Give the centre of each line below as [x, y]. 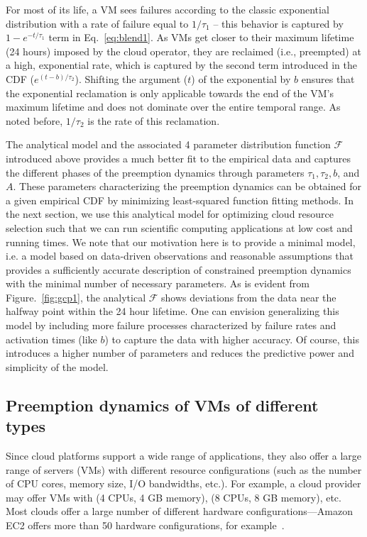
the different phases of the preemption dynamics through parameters [155, 172]
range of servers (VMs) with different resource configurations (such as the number [184, 469]
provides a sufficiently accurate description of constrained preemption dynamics [179, 269]
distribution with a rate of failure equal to [97, 23]
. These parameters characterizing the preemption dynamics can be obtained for [187, 186]
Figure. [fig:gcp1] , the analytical [76, 297]
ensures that [328, 78]
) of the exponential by [241, 78]
